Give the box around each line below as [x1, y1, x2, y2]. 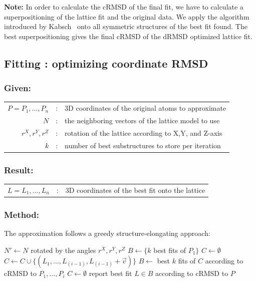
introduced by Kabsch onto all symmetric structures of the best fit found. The [4, 21, 247, 32]
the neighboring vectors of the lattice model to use [65, 115, 220, 125]
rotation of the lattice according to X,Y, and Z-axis [65, 127, 222, 138]
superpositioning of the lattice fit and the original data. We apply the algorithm [4, 11, 249, 22]
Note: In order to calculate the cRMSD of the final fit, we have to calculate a [4, 2, 243, 12]
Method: [4, 208, 39, 220]
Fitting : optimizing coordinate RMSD [4, 55, 208, 71]
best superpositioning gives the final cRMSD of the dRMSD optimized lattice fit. [4, 31, 252, 41]
